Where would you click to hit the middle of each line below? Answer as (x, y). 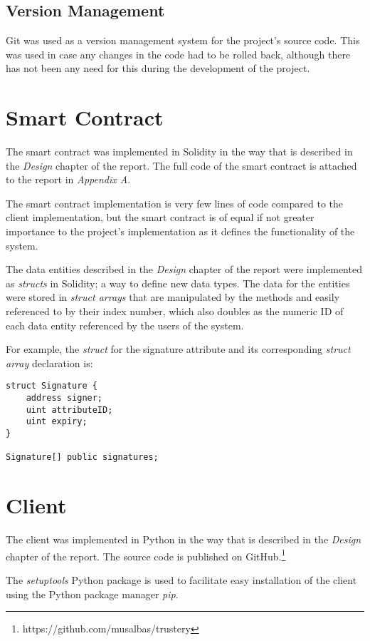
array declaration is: (49, 363)
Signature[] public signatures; (82, 457)
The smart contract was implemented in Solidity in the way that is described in (179, 152)
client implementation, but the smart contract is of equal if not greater (160, 217)
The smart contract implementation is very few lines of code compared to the (174, 203)
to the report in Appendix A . (68, 179)
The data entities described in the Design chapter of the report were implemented (184, 269)
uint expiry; (57, 422)
